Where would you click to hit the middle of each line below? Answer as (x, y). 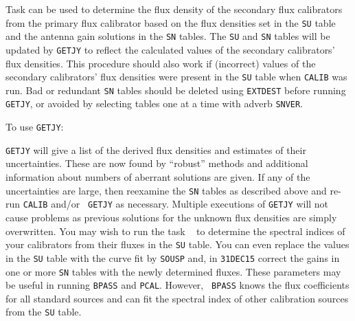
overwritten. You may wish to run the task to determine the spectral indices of (175, 231)
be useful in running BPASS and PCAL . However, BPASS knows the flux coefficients (177, 285)
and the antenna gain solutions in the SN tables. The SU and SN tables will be (168, 36)
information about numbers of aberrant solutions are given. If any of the (158, 177)
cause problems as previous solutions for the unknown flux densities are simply (171, 217)
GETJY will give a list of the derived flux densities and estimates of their (156, 150)
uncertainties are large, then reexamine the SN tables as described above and (166, 190)
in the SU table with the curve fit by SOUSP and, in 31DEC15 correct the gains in (173, 257)
